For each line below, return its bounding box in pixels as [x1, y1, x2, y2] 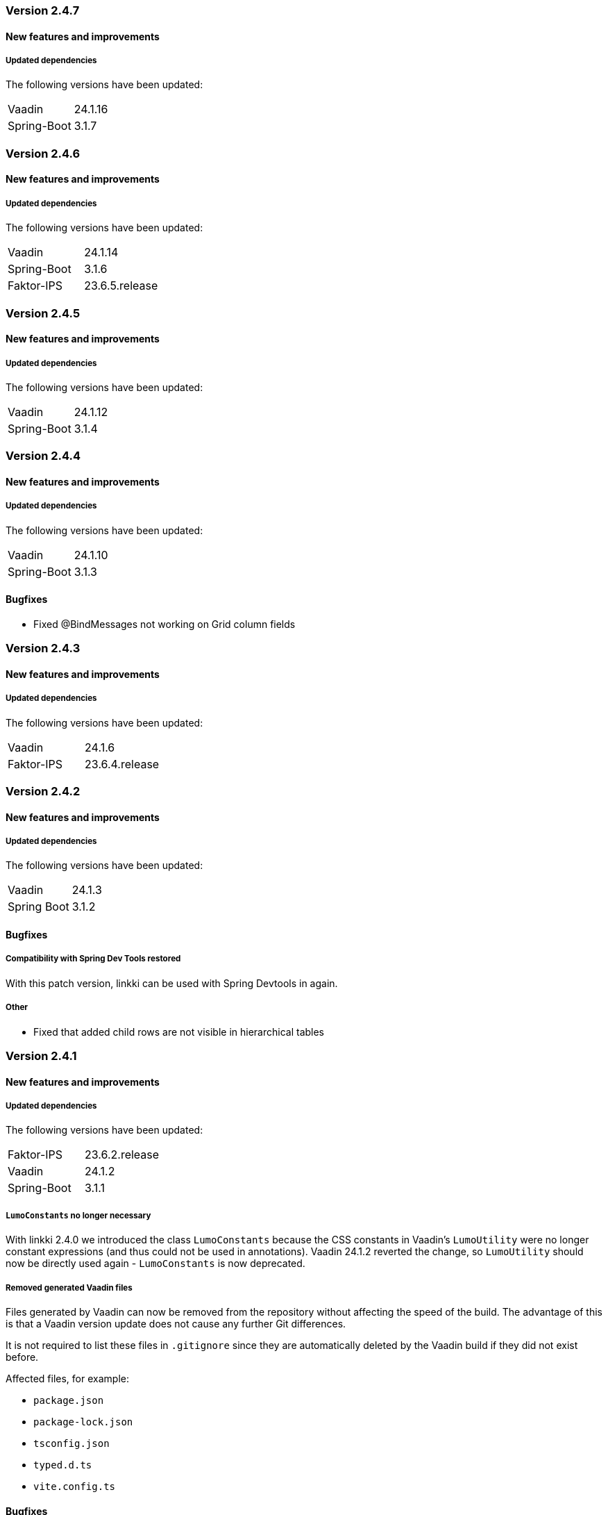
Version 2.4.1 [6, 1048, 77, 1063]
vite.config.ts [33, 1480, 116, 1492]
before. [6, 1350, 39, 1363]
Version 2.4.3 [6, 641, 81, 656]
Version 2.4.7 [6, 3, 80, 17]
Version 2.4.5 [6, 306, 81, 320]
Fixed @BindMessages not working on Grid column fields [33, 618, 296, 630]
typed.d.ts [33, 1459, 92, 1471]
